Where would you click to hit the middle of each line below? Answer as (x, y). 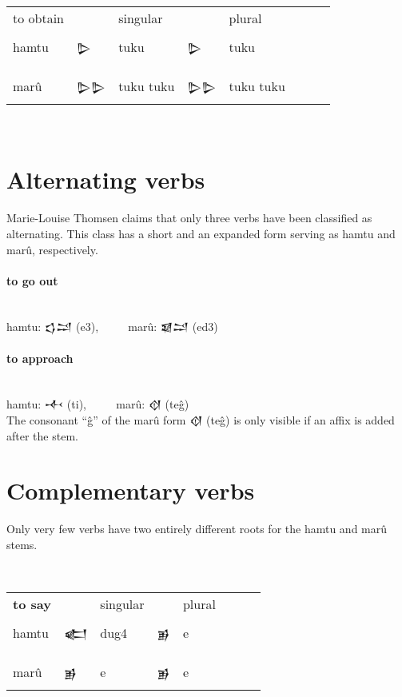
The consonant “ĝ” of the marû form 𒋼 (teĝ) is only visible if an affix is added (201, 420)
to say (32, 604)
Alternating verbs (106, 179)
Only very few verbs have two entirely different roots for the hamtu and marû (197, 529)
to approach (40, 358)
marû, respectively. (52, 249)
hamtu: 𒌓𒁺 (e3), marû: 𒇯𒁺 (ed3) (112, 327)
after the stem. (42, 435)
